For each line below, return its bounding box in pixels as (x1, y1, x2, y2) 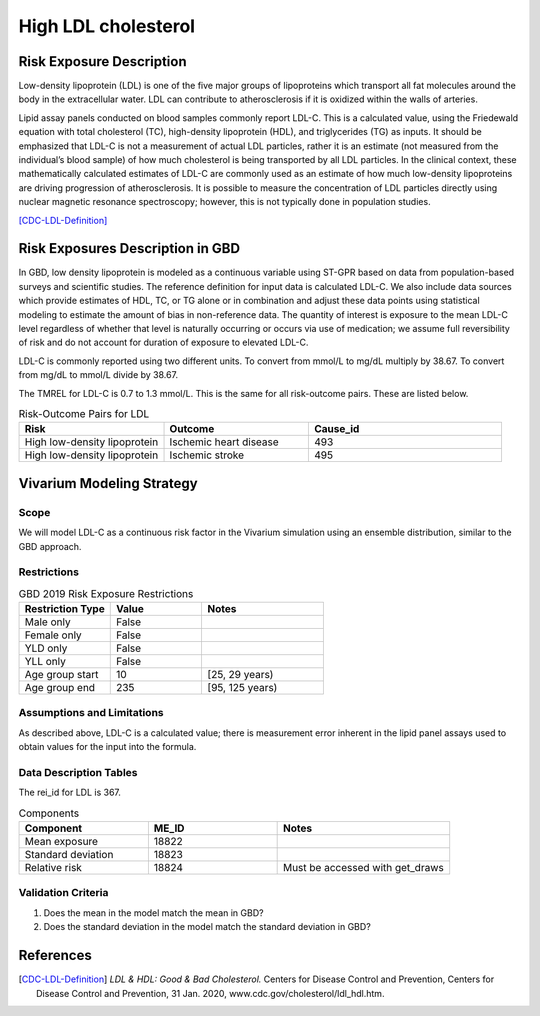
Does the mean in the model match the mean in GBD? (43, 906, 264, 919)
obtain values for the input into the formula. (18, 741, 197, 753)
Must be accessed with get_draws (282, 861, 444, 875)
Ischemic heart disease (169, 435, 279, 449)
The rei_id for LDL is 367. (18, 786, 122, 799)
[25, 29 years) (207, 668, 274, 682)
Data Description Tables (18, 765, 138, 779)
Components (18, 806, 80, 820)
